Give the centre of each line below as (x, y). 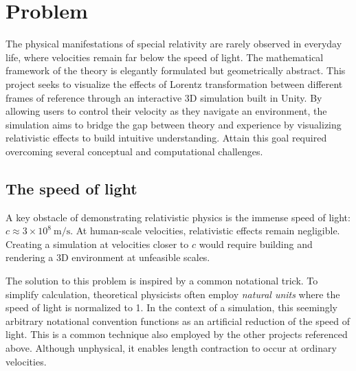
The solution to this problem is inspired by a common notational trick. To (162, 281)
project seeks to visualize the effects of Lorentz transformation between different (174, 83)
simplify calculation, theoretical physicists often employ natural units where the (173, 294)
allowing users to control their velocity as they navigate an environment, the (166, 111)
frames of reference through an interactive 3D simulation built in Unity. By (164, 97)
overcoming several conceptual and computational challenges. (134, 151)
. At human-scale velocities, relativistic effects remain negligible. (205, 231)
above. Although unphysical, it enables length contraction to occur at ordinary (171, 348)
